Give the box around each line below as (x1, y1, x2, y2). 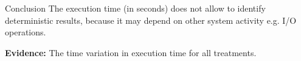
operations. (5, 26, 46, 38)
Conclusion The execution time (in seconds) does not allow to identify (5, 2, 266, 14)
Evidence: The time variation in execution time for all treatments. (5, 46, 257, 59)
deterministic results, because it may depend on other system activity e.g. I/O (5, 13, 297, 26)
